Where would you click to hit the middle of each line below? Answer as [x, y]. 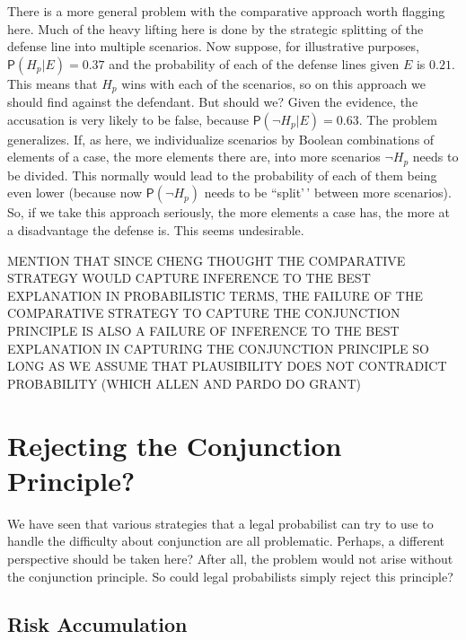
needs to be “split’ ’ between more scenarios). [328, 193]
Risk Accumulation [97, 624]
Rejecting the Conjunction [175, 445]
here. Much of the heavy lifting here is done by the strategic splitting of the [215, 28]
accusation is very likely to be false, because [128, 119]
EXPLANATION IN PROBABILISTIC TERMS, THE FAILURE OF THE [215, 295]
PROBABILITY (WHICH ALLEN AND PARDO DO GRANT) [185, 383]
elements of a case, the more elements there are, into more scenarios [194, 157]
